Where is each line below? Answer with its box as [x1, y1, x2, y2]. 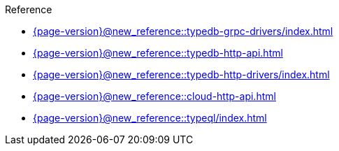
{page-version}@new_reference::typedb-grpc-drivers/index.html [33, 25, 333, 37]
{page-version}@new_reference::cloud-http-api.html [33, 90, 276, 102]
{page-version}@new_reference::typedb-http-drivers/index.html [33, 69, 330, 80]
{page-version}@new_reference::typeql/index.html [33, 112, 267, 124]
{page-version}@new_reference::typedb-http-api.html [33, 47, 283, 59]
